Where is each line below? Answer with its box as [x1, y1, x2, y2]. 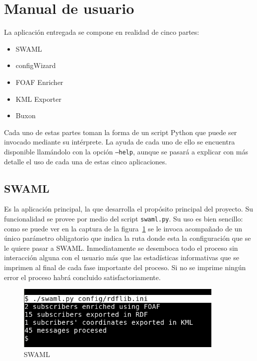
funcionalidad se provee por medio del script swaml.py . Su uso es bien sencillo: [4, 213, 243, 223]
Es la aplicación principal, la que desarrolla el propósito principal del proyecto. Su [4, 204, 253, 214]
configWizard [15, 60, 56, 71]
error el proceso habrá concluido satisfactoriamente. [4, 272, 161, 282]
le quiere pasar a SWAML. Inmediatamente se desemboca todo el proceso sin [4, 242, 238, 253]
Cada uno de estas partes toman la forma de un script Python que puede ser [4, 127, 237, 137]
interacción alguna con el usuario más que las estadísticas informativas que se [4, 252, 239, 263]
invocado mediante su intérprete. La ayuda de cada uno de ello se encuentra [4, 137, 235, 147]
